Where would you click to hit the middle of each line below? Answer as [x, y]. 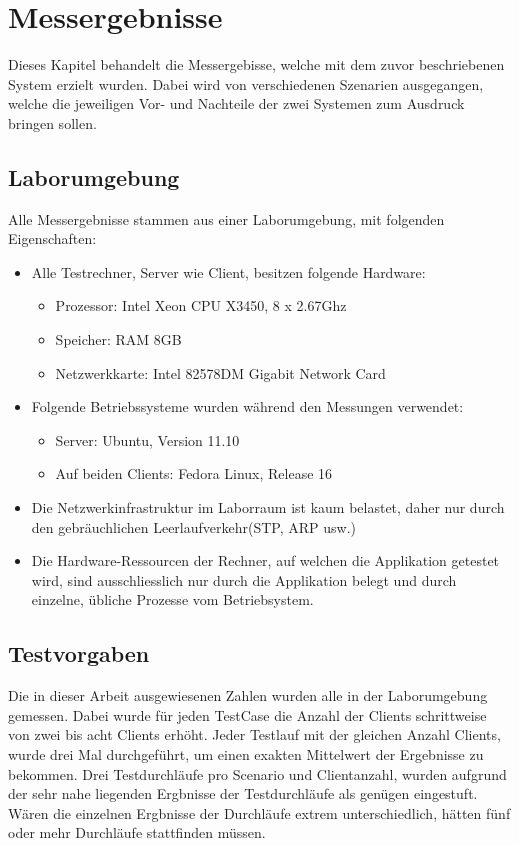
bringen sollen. [52, 122]
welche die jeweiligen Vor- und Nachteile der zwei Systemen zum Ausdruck [236, 103]
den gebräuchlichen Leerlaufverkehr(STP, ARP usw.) [194, 526]
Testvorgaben [79, 653]
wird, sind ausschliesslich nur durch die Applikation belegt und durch [244, 579]
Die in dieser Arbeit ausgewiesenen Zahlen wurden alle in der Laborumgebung [248, 695]
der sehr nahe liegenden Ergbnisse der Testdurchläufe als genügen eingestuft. [243, 793]
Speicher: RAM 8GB [118, 339]
